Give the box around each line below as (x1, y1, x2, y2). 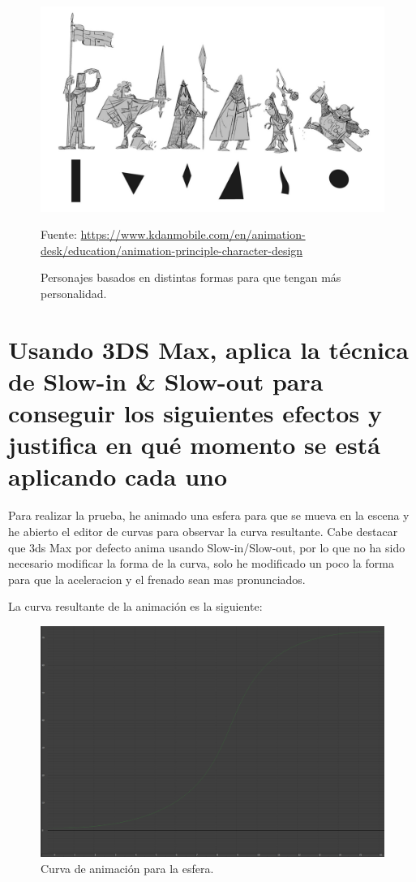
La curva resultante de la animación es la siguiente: (8, 598, 263, 615)
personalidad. (41, 284, 107, 301)
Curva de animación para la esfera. (41, 860, 214, 877)
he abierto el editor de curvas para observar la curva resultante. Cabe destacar (8, 523, 398, 540)
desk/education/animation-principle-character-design (41, 241, 303, 258)
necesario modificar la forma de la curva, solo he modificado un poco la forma (8, 555, 394, 572)
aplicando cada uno (8, 460, 228, 493)
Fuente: (41, 226, 77, 243)
